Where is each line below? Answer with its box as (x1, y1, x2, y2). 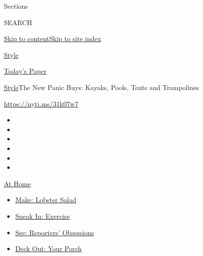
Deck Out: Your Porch (15, 243, 82, 254)
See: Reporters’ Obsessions (15, 227, 94, 237)
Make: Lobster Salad (15, 195, 76, 205)
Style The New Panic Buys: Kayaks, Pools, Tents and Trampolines (4, 82, 199, 92)
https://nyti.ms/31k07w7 (4, 98, 79, 108)
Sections (4, 1, 28, 11)
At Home (4, 178, 31, 188)
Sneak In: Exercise (15, 211, 70, 221)
